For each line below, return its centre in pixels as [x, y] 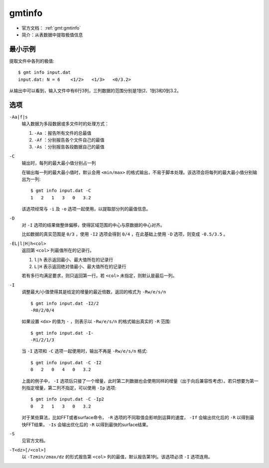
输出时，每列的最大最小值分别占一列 [59, 163]
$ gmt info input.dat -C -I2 [66, 362]
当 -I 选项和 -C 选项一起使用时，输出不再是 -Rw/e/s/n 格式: [85, 351]
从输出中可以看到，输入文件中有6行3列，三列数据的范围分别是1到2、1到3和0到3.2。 [95, 91]
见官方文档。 [35, 441]
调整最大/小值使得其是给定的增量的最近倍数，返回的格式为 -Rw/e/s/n [94, 292]
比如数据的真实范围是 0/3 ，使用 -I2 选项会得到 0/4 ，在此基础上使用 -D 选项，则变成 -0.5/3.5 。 [125, 234]
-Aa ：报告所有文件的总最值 [63, 133]
